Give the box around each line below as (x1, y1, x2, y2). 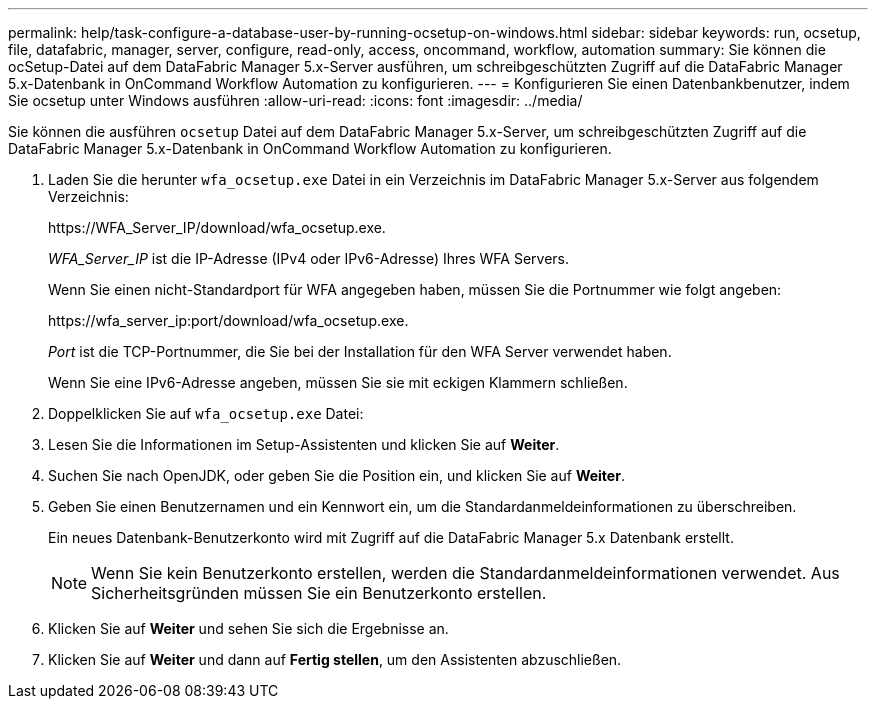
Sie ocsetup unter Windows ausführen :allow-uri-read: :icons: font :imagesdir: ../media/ (8, 92, 583, 109)
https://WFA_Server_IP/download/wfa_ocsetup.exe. (48, 219, 386, 236)
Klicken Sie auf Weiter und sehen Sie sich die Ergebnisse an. (48, 620, 449, 637)
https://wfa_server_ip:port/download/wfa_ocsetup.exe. (48, 312, 409, 329)
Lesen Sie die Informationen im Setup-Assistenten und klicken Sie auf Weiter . (48, 436, 560, 453)
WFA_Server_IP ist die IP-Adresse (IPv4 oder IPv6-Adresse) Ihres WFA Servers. (48, 250, 570, 267)
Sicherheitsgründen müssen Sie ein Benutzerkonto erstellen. (91, 583, 547, 603)
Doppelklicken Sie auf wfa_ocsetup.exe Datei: (48, 405, 364, 422)
